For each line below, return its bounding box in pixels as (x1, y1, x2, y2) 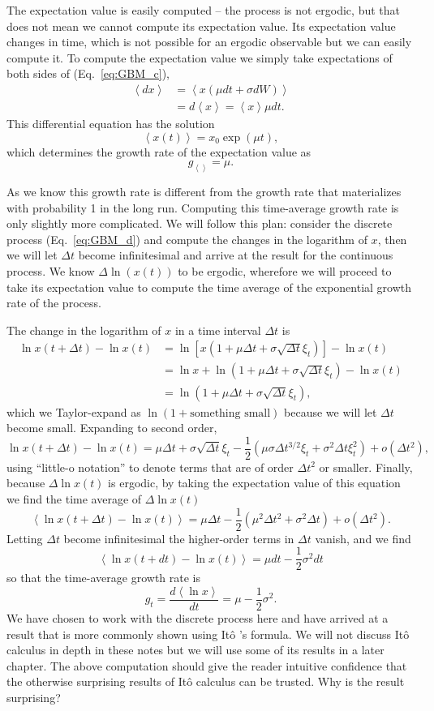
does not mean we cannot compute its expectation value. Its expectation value (6, 17, 396, 34)
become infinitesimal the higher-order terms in (63, 529, 294, 546)
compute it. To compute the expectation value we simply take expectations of (6, 49, 393, 66)
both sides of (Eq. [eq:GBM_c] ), (6, 65, 170, 82)
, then (377, 230, 407, 247)
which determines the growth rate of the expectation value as (6, 143, 312, 160)
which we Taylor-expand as (6, 403, 141, 420)
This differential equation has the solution (6, 115, 215, 132)
